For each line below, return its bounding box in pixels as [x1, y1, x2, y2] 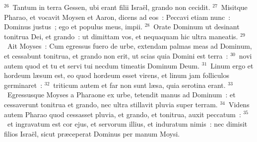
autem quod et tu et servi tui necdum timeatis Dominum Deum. [4, 60, 200, 71]
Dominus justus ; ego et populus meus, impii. [4, 21, 143, 32]
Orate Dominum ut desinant [153, 21, 240, 32]
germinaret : [4, 79, 43, 90]
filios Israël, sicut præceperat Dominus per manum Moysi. [4, 128, 180, 139]
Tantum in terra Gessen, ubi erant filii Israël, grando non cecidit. [12, 2, 210, 12]
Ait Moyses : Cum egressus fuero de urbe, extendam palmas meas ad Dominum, [7, 41, 252, 51]
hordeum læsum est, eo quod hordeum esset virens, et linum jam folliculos [4, 70, 230, 80]
